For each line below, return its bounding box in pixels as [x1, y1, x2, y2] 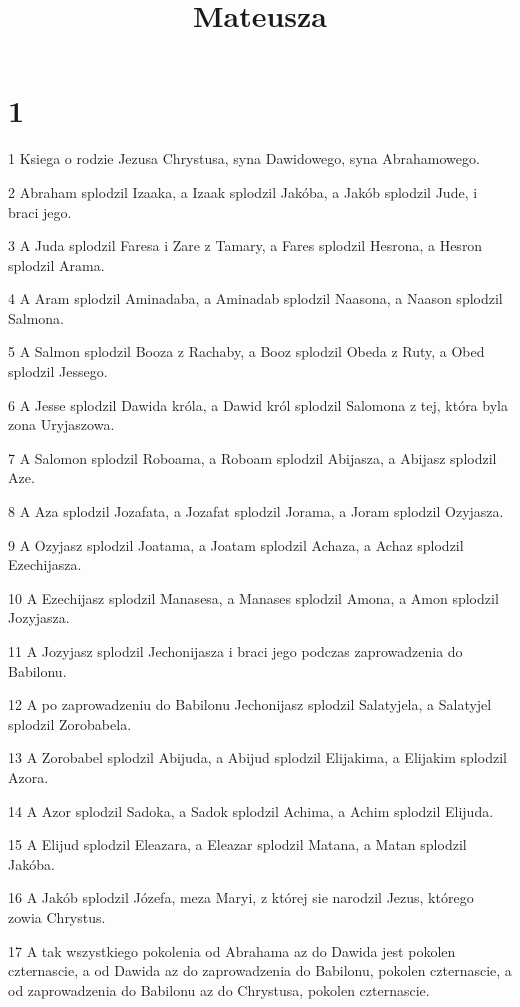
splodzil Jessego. [8, 361, 108, 382]
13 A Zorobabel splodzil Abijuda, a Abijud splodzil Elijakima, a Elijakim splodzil [8, 747, 507, 768]
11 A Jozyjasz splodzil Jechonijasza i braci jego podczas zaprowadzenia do [8, 641, 463, 661]
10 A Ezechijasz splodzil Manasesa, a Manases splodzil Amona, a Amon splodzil [8, 587, 499, 608]
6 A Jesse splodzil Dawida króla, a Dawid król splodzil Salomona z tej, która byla [8, 394, 508, 415]
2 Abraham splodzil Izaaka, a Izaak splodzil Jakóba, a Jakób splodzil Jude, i [8, 181, 478, 202]
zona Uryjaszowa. [8, 414, 115, 435]
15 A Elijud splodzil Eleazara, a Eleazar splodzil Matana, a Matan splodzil [8, 834, 467, 855]
